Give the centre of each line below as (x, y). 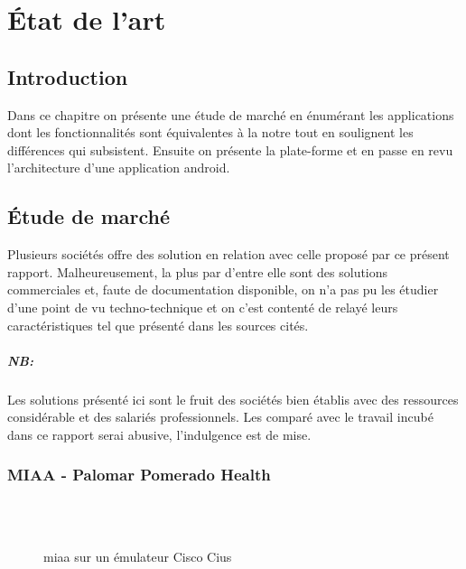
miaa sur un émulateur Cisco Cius (138, 556)
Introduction (68, 76)
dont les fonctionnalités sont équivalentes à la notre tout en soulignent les (210, 132)
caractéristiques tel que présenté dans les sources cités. (158, 325)
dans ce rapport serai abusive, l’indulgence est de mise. (159, 434)
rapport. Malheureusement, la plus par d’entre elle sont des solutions (198, 271)
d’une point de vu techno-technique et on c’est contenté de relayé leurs (203, 307)
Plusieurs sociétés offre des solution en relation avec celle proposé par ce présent (228, 254)
